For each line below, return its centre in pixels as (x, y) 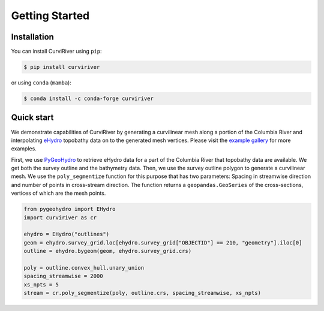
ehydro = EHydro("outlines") (67, 234)
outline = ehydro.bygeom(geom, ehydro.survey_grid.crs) (108, 251)
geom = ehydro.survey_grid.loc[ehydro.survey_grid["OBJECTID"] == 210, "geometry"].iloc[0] (163, 242)
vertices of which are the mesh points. (58, 193)
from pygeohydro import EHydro (70, 209)
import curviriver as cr (60, 218)
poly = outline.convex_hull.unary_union (84, 268)
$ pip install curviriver (62, 67)
